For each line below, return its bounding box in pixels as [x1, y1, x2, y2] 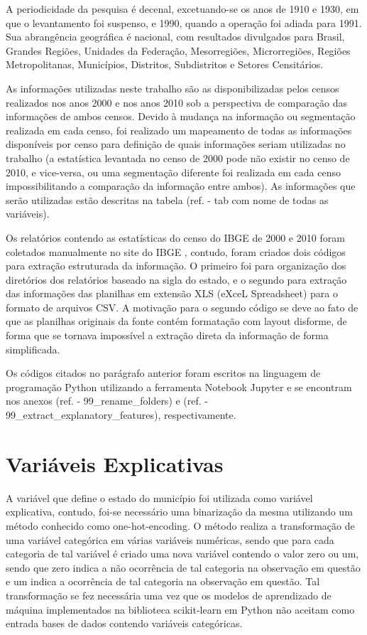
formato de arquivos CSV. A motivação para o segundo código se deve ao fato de [6, 299, 358, 314]
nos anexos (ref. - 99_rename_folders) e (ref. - [6, 393, 209, 408]
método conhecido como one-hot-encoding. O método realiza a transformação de [6, 518, 355, 533]
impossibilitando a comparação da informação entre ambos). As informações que [6, 178, 356, 193]
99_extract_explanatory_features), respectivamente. [6, 407, 236, 422]
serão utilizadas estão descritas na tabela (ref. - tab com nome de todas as [6, 192, 329, 207]
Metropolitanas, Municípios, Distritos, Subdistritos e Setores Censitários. [6, 57, 324, 72]
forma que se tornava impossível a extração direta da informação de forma [6, 328, 329, 343]
